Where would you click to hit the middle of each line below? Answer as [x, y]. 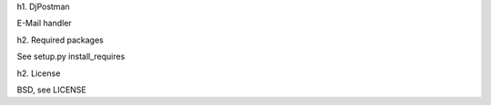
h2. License [39, 73]
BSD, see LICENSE [51, 90]
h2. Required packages [60, 40]
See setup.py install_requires [71, 57]
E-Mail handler [44, 24]
